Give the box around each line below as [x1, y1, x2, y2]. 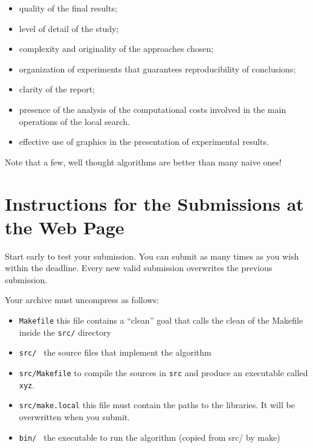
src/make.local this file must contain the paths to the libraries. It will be [19, 398, 295, 411]
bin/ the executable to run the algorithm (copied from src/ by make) [19, 430, 280, 443]
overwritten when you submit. [19, 410, 131, 423]
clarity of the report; [19, 83, 95, 95]
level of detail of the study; [19, 22, 119, 34]
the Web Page [5, 214, 124, 239]
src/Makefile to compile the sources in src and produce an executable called [19, 366, 308, 379]
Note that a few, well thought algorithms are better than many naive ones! [5, 155, 282, 168]
